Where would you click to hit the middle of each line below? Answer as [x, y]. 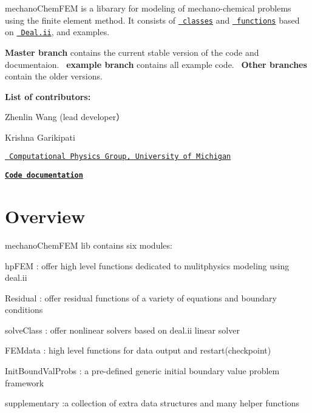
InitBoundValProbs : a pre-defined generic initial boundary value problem [142, 371]
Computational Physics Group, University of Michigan [120, 157]
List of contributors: [48, 96]
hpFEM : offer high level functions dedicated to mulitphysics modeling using [147, 265]
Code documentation [44, 176]
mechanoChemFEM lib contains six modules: [89, 245]
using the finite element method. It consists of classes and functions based [152, 20]
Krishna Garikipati [40, 137]
